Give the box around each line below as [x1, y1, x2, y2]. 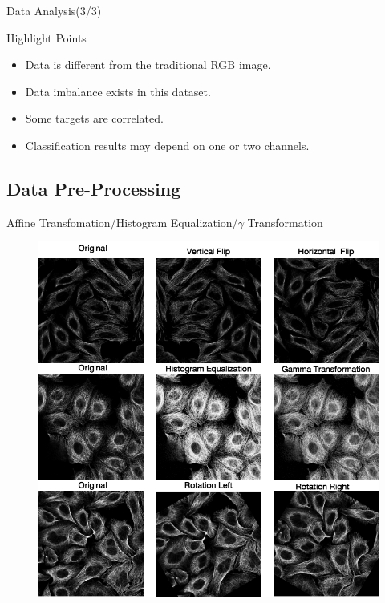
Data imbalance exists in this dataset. [25, 83, 211, 99]
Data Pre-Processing [6, 176, 181, 200]
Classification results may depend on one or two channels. [25, 136, 310, 153]
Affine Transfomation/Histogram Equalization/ [6, 213, 238, 230]
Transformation [247, 213, 323, 230]
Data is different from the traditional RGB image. [25, 56, 271, 73]
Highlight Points [6, 29, 87, 46]
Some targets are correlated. [25, 110, 164, 127]
